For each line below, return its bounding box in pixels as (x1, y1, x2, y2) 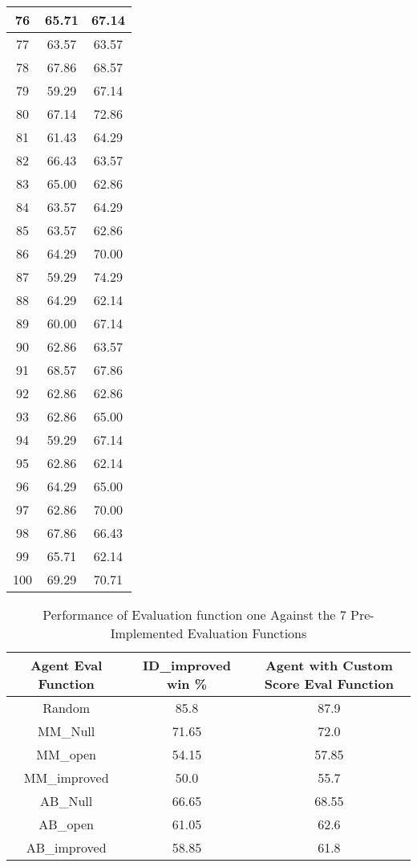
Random (43, 698, 91, 717)
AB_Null (40, 792, 93, 810)
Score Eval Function (264, 674, 394, 693)
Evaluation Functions (187, 624, 307, 642)
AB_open (38, 815, 94, 833)
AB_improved (26, 838, 107, 857)
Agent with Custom (265, 656, 393, 674)
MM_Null (38, 722, 95, 740)
